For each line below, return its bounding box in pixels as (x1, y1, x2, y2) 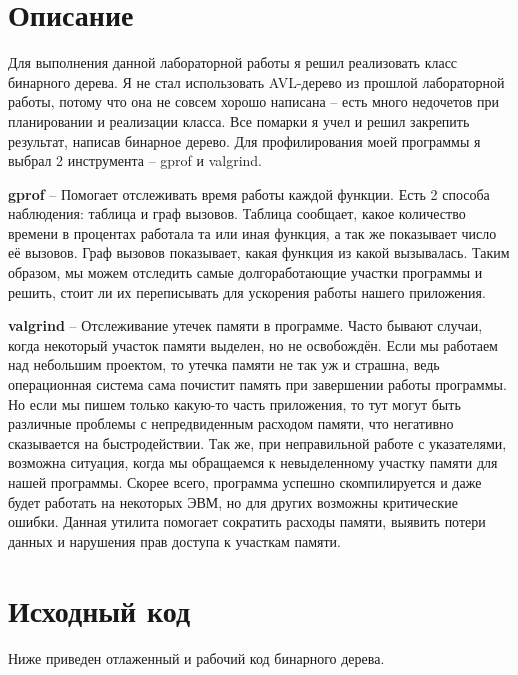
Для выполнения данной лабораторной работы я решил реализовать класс (8, 52, 458, 73)
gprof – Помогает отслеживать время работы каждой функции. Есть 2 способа (8, 183, 490, 204)
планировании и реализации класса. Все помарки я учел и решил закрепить (8, 110, 470, 131)
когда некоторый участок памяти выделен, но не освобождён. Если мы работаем (8, 334, 498, 355)
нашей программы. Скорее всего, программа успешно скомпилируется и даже (8, 472, 482, 492)
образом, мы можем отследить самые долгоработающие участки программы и (8, 262, 483, 283)
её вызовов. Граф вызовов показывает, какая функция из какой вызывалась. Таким (8, 242, 510, 263)
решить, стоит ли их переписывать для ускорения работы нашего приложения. (8, 281, 486, 302)
